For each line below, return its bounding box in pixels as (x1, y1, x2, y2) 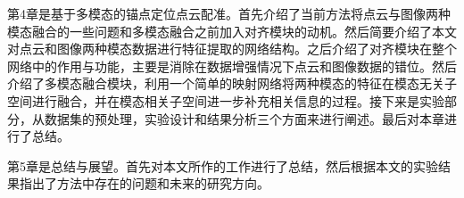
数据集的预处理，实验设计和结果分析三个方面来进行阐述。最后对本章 (44, 109, 444, 128)
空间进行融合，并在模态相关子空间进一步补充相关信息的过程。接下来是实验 (7, 91, 444, 110)
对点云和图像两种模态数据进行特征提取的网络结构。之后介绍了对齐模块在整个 (7, 39, 457, 58)
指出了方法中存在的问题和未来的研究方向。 (19, 174, 269, 193)
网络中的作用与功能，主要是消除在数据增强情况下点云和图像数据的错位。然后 (7, 56, 457, 75)
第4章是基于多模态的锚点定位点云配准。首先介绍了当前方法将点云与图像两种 (7, 4, 451, 22)
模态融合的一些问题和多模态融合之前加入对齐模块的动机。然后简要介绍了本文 (7, 21, 457, 40)
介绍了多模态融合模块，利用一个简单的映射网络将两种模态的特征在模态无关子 (7, 74, 457, 93)
